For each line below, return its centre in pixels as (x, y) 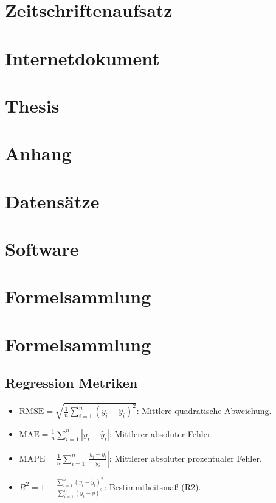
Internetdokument (82, 58)
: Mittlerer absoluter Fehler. (161, 433)
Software (42, 249)
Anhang (38, 153)
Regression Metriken (71, 383)
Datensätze (52, 201)
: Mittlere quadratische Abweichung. (204, 411)
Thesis (32, 105)
